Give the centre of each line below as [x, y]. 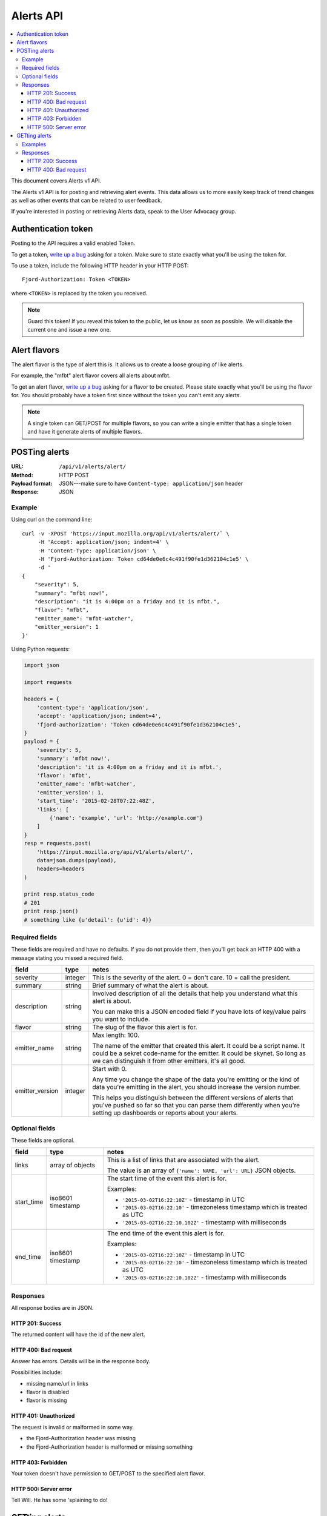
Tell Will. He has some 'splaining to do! [59, 1500]
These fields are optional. [43, 1140]
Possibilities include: [37, 1372]
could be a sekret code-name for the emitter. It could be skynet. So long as [199, 1053]
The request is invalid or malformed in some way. [73, 1427]
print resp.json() [51, 911]
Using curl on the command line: [52, 520]
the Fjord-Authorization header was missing [81, 1438]
